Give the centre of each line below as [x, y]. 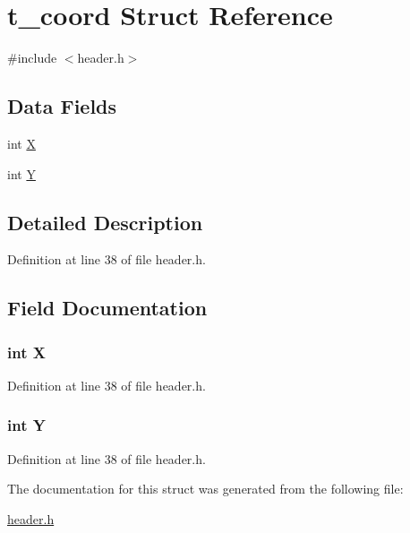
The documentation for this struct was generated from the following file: [205, 489]
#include [32, 58]
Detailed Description [105, 222]
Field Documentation [107, 308]
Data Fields [62, 106]
